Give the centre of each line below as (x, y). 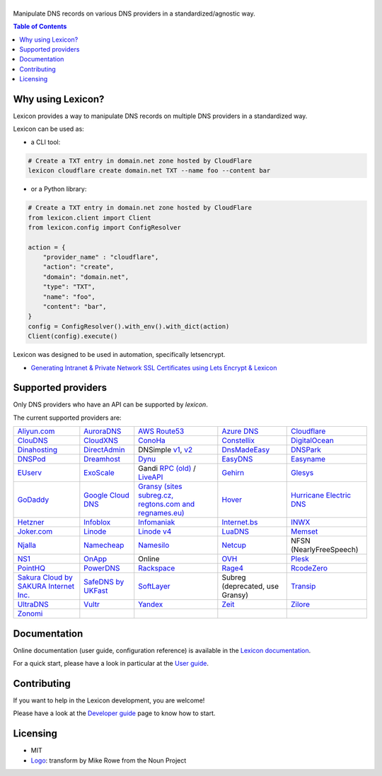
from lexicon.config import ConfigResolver (105, 227)
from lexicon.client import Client (89, 218)
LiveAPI (151, 477)
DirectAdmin (104, 450)
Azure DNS (240, 431)
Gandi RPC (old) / (167, 469)
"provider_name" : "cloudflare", (101, 257)
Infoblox (97, 522)
